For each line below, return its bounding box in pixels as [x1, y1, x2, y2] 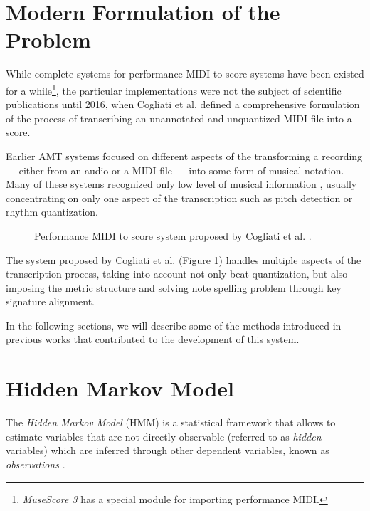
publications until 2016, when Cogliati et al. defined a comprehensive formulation [6, 97, 360, 112]
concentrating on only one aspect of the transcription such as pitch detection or [6, 190, 353, 205]
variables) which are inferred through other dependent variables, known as [6, 443, 329, 458]
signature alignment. [6, 294, 95, 309]
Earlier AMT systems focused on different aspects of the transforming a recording [6, 148, 363, 163]
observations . [6, 456, 65, 471]
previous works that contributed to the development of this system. [6, 332, 300, 347]
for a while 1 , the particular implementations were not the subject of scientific [6, 80, 342, 98]
